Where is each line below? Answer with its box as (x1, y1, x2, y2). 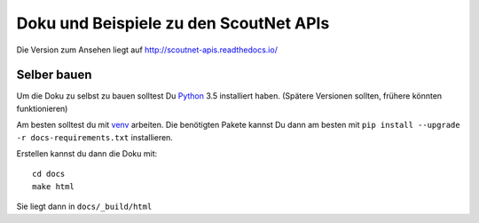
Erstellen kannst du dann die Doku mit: (16, 148, 158, 159)
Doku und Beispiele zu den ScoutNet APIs (16, 13, 330, 33)
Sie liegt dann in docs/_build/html (16, 201, 153, 212)
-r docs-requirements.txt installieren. (16, 131, 173, 142)
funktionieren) (16, 103, 68, 114)
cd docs (32, 169, 66, 179)
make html (32, 181, 75, 191)
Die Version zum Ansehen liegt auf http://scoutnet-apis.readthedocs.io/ (16, 44, 279, 55)
